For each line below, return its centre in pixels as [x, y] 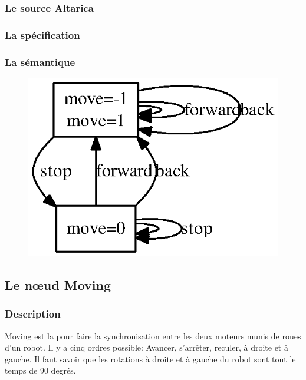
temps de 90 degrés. [40, 370]
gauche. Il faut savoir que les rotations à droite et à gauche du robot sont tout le [150, 358]
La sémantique [40, 62]
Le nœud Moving [58, 285]
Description [33, 314]
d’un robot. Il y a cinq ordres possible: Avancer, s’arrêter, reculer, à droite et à [147, 347]
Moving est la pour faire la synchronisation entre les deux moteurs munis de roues [153, 336]
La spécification [42, 34]
